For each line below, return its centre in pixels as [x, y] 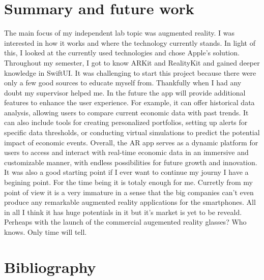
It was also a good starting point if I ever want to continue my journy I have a [126, 172]
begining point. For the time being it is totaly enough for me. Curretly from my [128, 182]
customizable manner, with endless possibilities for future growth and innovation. [131, 162]
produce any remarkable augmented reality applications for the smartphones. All [130, 202]
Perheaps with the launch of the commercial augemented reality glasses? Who [125, 222]
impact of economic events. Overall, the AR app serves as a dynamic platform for [131, 142]
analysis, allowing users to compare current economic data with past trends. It [126, 112]
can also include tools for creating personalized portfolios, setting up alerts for [126, 122]
